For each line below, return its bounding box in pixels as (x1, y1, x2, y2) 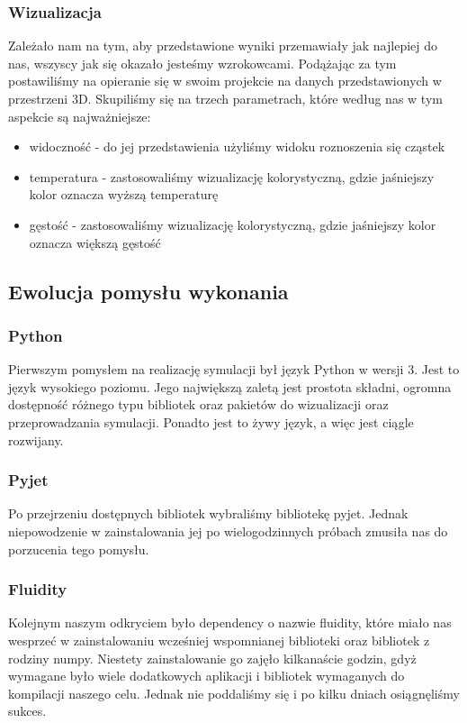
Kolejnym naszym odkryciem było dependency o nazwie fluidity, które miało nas (8, 613, 452, 632)
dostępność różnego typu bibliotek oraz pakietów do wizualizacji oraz (8, 395, 389, 414)
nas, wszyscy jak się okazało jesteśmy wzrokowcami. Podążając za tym (8, 53, 397, 72)
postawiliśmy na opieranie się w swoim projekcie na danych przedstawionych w (8, 71, 442, 90)
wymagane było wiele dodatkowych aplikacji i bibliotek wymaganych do (8, 666, 405, 685)
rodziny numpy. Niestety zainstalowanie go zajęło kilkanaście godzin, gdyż (8, 648, 417, 667)
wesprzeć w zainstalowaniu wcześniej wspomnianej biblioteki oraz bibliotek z (8, 630, 430, 649)
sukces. (8, 701, 47, 720)
